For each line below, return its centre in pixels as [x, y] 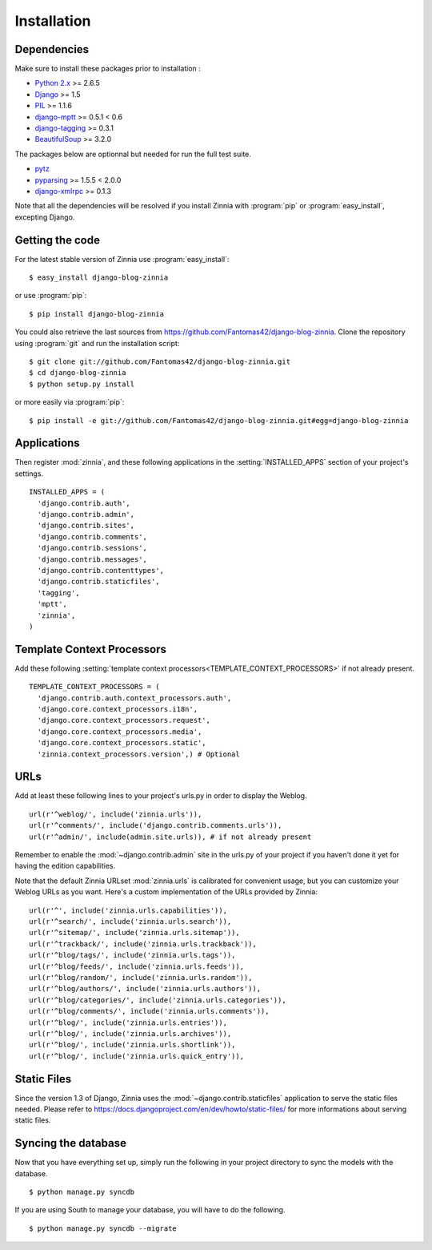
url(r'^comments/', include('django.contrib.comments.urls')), [156, 826]
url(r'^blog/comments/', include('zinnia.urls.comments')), [149, 1011]
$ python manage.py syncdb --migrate [103, 1228]
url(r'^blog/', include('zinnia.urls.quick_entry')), [136, 1056]
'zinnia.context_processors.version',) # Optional [138, 754]
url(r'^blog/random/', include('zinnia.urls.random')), [141, 977]
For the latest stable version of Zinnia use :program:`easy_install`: [122, 259]
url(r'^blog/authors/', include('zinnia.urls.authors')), [145, 989]
